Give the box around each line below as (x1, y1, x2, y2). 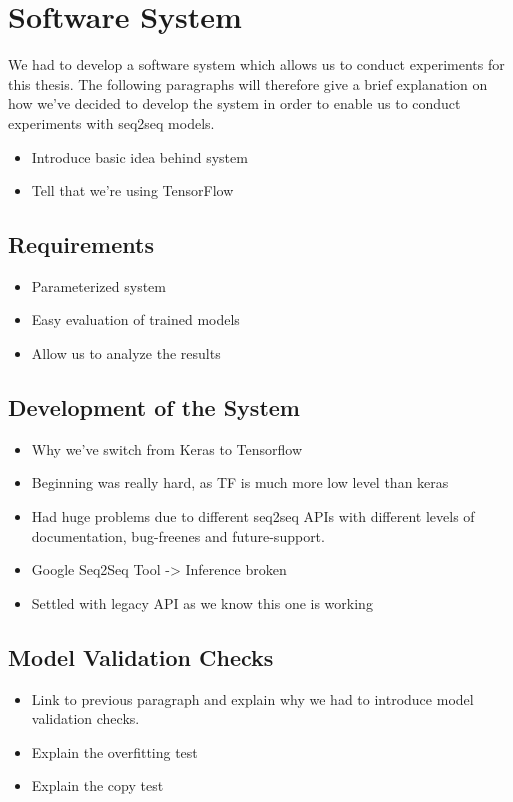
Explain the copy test (31, 775, 164, 796)
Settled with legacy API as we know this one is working (31, 592, 373, 613)
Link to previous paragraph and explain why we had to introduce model (31, 688, 474, 709)
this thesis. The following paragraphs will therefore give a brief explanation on (8, 73, 488, 94)
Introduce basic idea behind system (31, 146, 248, 167)
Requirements (8, 229, 154, 260)
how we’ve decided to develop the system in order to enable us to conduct (8, 93, 461, 114)
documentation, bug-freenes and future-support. (31, 525, 325, 546)
